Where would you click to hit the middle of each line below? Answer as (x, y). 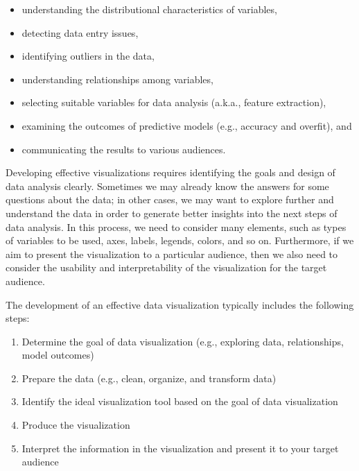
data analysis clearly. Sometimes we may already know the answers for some (167, 186)
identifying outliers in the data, (88, 56)
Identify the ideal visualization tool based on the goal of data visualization (180, 401)
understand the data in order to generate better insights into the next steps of (172, 213)
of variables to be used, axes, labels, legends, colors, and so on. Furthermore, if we (180, 240)
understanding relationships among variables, (117, 79)
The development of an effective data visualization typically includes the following (180, 304)
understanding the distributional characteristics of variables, (149, 9)
